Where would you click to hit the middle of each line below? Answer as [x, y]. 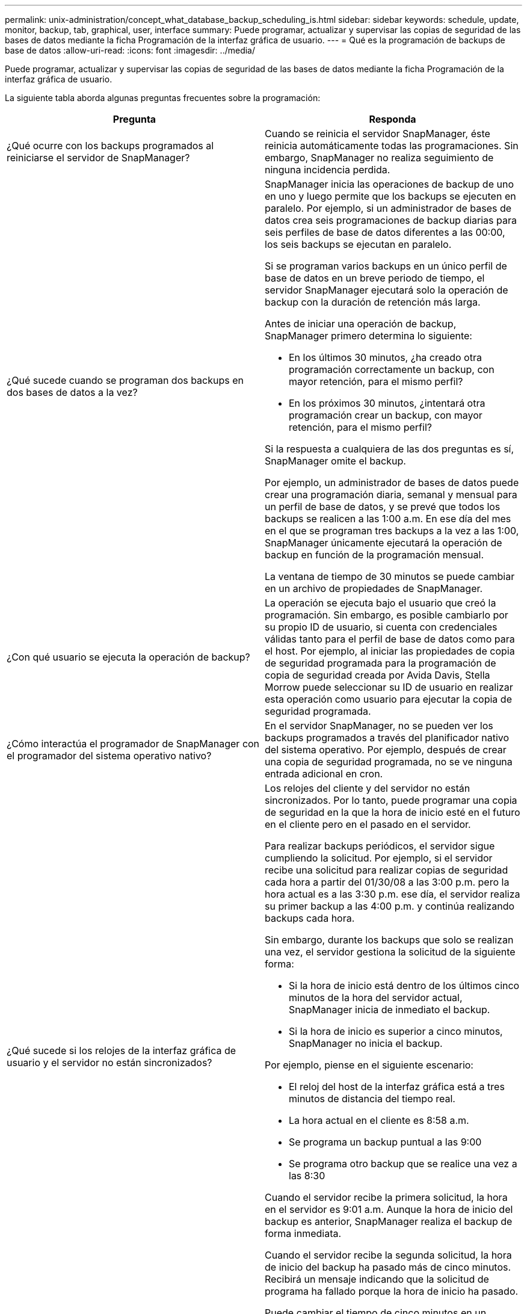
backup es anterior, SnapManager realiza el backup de [389, 1221]
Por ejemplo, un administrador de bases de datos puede [392, 483]
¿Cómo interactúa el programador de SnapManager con [133, 744]
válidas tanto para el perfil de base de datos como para [390, 639]
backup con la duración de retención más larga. [373, 302]
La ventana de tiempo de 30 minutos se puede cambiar [390, 576]
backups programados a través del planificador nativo [387, 738]
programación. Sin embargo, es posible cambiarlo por [387, 615]
